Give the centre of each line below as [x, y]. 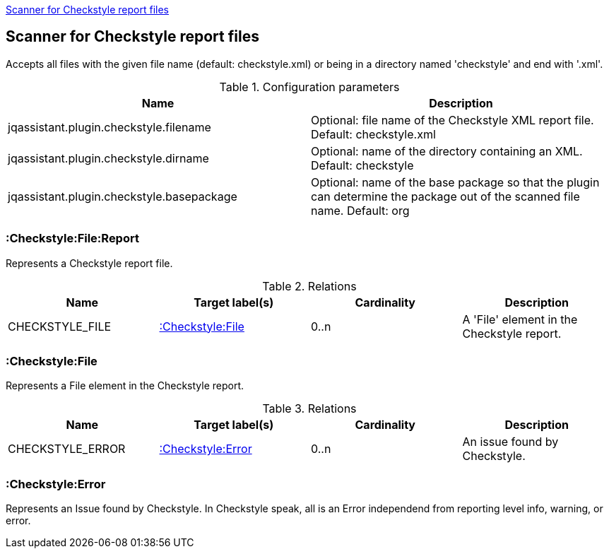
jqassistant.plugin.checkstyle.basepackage [123, 196]
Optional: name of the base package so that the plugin [455, 182]
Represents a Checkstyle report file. [89, 263]
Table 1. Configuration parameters [309, 87]
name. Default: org [360, 210]
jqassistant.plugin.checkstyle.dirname [108, 158]
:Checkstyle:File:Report [72, 238]
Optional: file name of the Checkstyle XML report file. [453, 120]
